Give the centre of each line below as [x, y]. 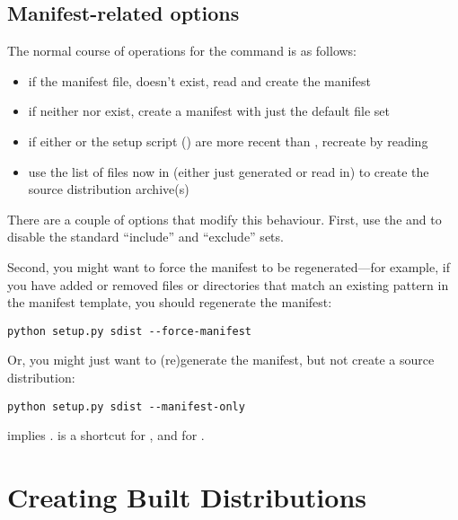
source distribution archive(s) [109, 189]
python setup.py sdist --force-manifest [130, 331]
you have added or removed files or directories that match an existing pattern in [228, 284]
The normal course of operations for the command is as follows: [182, 51]
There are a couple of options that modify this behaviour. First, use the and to [225, 219]
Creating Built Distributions [187, 497]
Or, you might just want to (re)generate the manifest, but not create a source [221, 360]
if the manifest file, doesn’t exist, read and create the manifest [199, 80]
